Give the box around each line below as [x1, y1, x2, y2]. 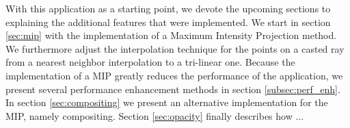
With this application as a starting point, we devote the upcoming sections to [5, 1, 331, 15]
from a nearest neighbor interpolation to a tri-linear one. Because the [5, 55, 295, 69]
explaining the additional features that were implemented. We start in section [5, 14, 331, 29]
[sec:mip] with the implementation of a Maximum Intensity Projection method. [5, 28, 337, 42]
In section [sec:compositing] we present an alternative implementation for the [5, 95, 328, 110]
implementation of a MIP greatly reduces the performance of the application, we [5, 68, 343, 82]
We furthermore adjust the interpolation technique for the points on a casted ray [5, 41, 345, 55]
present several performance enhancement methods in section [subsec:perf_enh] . [5, 81, 340, 96]
